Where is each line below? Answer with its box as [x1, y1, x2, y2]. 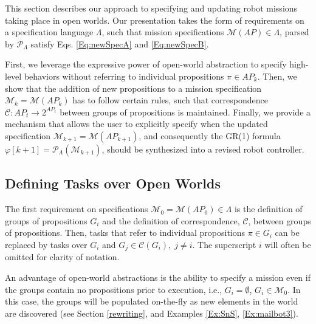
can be [275, 226, 300, 239]
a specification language [5, 26, 94, 38]
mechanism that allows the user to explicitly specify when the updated [5, 117, 268, 130]
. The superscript [192, 238, 256, 250]
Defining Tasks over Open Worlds [5, 174, 221, 193]
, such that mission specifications [101, 26, 224, 38]
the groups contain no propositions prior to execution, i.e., [5, 283, 222, 295]
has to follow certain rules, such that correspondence [72, 94, 268, 106]
